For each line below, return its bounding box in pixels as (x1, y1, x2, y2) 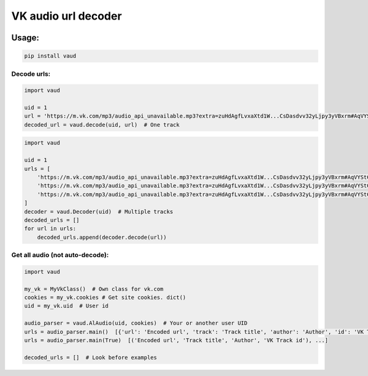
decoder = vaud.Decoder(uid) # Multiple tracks (24, 208, 174, 215)
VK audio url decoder (11, 9, 122, 23)
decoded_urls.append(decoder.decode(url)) (37, 233, 167, 241)
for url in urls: (24, 225, 77, 232)
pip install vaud (24, 53, 77, 59)
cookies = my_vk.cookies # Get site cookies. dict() (24, 294, 186, 301)
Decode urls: (11, 69, 51, 78)
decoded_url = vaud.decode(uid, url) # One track (24, 121, 180, 128)
